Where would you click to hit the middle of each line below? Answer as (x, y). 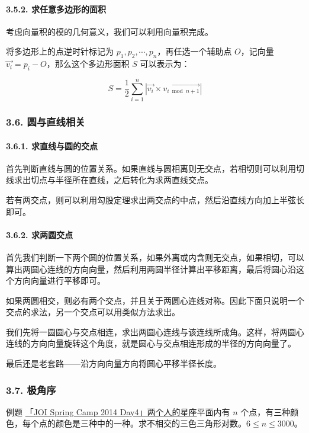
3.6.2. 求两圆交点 (39, 234)
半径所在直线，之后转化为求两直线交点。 (134, 180)
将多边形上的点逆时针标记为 (60, 51)
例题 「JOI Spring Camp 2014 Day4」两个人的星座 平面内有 (118, 411)
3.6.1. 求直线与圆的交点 (52, 145)
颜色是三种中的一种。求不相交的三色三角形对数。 (151, 423)
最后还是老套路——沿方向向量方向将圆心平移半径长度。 (114, 363)
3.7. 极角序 (31, 389)
